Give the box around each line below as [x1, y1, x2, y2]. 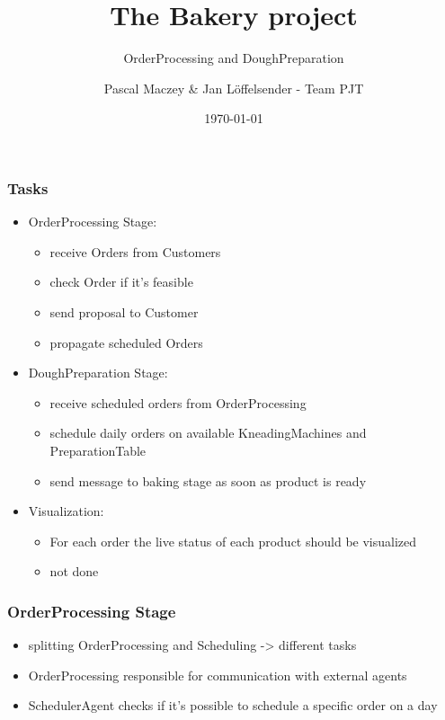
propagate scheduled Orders [49, 333, 203, 351]
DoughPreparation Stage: [28, 363, 168, 382]
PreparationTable [49, 440, 147, 459]
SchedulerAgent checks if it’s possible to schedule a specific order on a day [28, 696, 438, 715]
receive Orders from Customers [49, 242, 221, 261]
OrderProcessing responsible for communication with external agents [28, 665, 407, 684]
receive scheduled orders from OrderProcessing [49, 393, 307, 412]
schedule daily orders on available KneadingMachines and [49, 423, 367, 442]
